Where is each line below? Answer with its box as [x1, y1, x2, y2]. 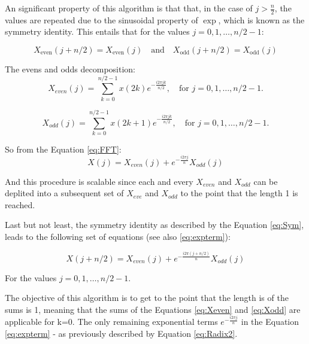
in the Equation [241, 315, 299, 328]
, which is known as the [218, 13, 305, 26]
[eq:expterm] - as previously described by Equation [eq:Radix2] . [5, 327, 238, 340]
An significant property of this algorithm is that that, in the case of [5, 2, 253, 14]
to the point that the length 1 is [180, 187, 298, 199]
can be [253, 175, 278, 187]
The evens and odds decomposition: [5, 63, 136, 75]
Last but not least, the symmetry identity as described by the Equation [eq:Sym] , [5, 218, 304, 231]
